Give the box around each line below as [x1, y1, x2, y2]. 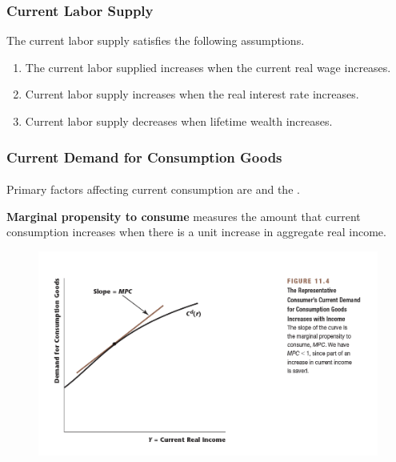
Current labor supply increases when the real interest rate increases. [25, 86, 359, 102]
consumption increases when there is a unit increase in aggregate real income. [6, 223, 386, 240]
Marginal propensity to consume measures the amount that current [6, 207, 361, 224]
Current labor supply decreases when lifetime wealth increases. [25, 113, 333, 129]
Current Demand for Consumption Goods [6, 147, 282, 167]
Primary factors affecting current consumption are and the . [6, 181, 300, 198]
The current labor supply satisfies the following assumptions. [6, 32, 305, 49]
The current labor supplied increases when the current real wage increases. [25, 58, 391, 75]
